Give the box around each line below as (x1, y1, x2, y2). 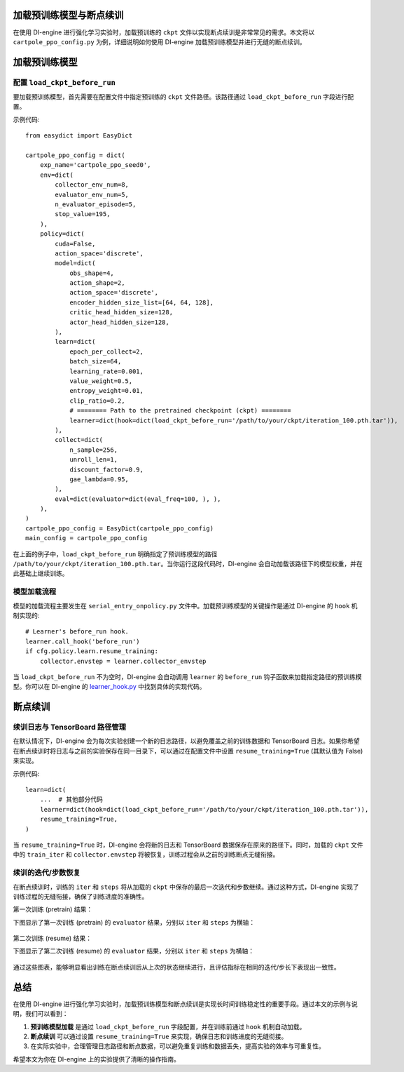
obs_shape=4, (69, 269, 115, 277)
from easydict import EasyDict (25, 132, 133, 140)
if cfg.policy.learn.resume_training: (25, 648, 159, 655)
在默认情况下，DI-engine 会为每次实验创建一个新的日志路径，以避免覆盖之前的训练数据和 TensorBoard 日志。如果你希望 (13, 737, 360, 745)
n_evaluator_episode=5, (55, 200, 137, 208)
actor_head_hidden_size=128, (69, 318, 169, 326)
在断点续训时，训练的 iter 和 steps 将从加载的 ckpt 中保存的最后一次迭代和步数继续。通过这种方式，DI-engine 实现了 (13, 883, 360, 891)
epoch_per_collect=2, (69, 347, 144, 356)
